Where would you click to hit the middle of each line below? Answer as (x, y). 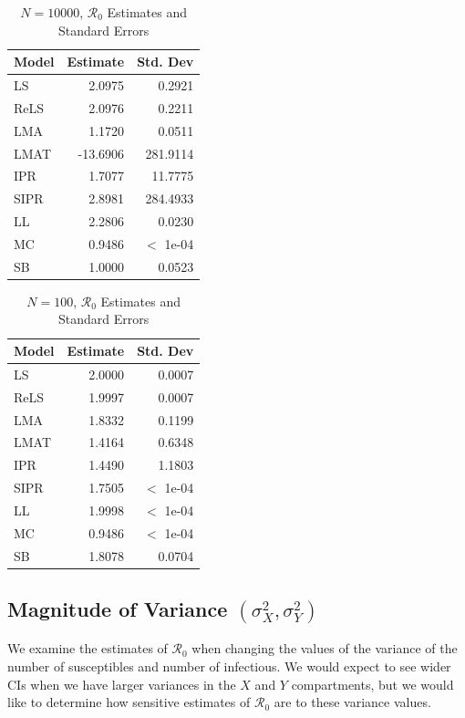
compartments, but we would (372, 684)
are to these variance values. (352, 702)
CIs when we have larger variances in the (122, 684)
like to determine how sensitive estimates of (129, 702)
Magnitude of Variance (118, 609)
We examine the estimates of (88, 648)
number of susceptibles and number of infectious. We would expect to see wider (229, 666)
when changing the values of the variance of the (325, 648)
